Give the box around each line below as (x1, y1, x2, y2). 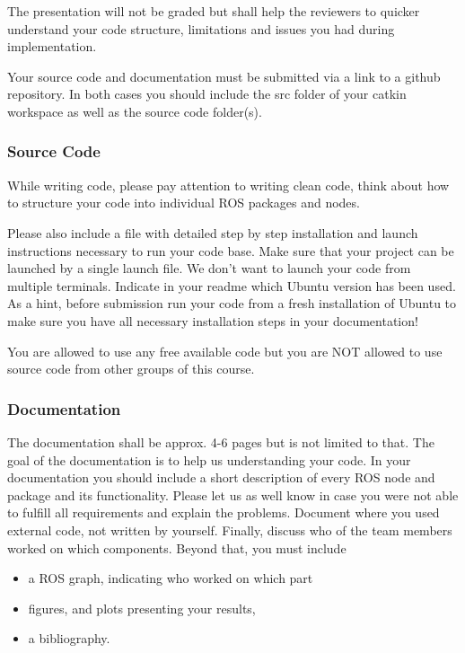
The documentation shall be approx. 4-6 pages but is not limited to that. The (7, 432, 434, 451)
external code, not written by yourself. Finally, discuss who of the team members (7, 520, 452, 539)
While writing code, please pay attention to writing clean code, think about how (7, 175, 450, 194)
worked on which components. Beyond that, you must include (7, 538, 347, 557)
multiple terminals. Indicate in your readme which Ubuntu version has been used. (7, 276, 456, 295)
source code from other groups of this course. (7, 359, 255, 378)
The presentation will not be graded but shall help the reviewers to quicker (7, 2, 420, 20)
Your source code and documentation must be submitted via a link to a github (7, 66, 441, 85)
